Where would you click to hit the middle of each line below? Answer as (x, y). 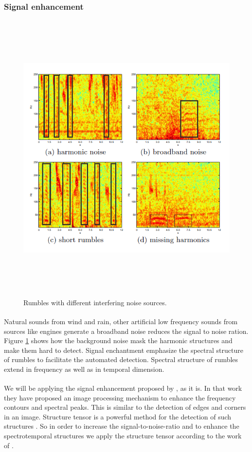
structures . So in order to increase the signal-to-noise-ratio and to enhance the (122, 426)
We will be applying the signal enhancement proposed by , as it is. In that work (123, 388)
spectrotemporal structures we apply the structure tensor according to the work (123, 436)
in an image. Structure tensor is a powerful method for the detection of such (118, 416)
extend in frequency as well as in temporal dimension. (84, 369)
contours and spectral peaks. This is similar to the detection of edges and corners (125, 407)
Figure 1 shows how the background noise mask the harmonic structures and (118, 340)
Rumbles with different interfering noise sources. (95, 302)
